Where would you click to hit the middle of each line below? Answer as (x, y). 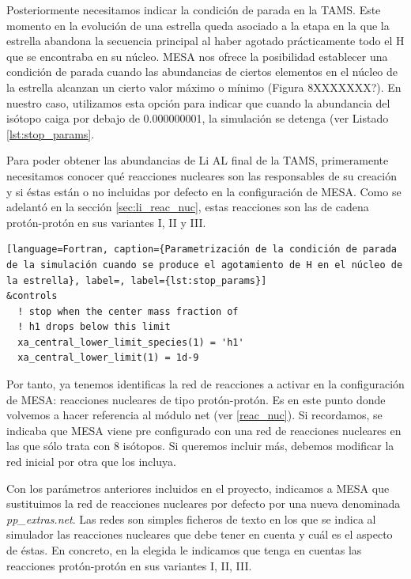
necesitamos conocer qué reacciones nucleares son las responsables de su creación (202, 175)
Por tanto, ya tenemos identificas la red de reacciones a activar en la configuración (205, 384)
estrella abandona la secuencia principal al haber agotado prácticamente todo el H (205, 41)
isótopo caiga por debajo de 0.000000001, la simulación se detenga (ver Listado (198, 118)
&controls (32, 296)
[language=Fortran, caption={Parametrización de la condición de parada (202, 250)
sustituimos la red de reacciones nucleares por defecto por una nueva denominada (204, 503)
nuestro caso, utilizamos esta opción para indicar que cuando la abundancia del (198, 102)
